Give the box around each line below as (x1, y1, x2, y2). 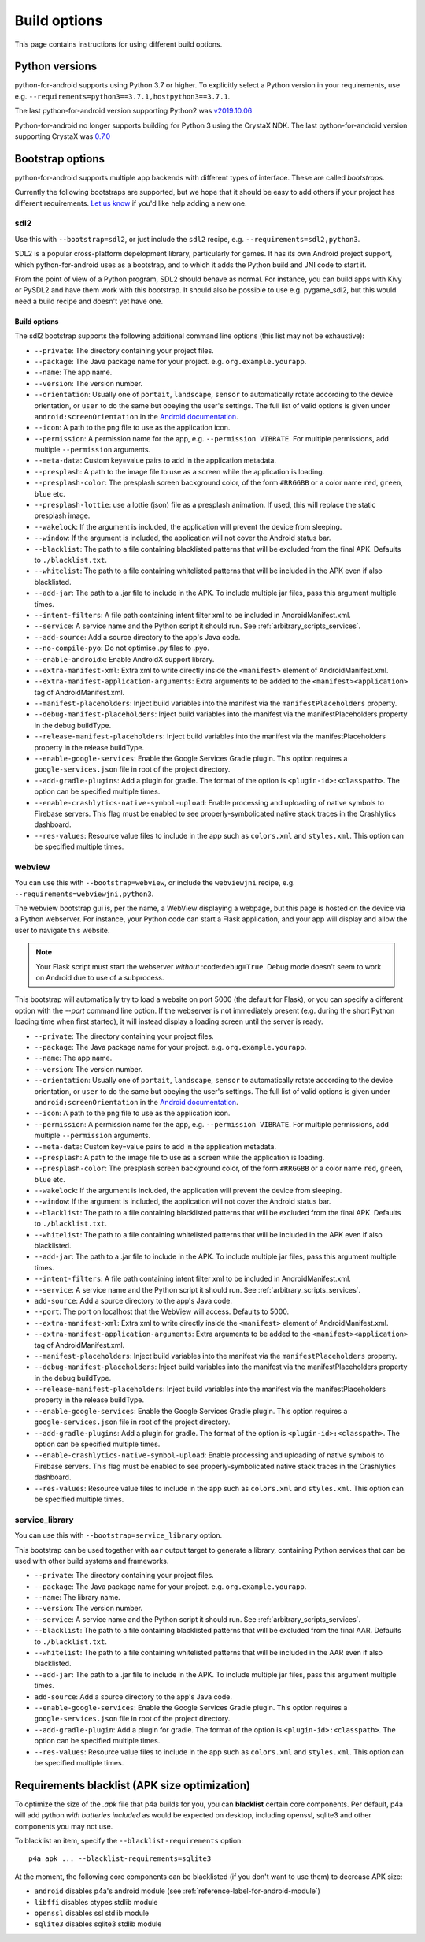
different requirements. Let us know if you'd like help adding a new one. (14, 198, 247, 208)
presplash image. (34, 511, 91, 520)
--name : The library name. (34, 1593, 121, 1602)
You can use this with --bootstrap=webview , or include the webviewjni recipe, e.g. (14, 878, 295, 887)
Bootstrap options (14, 152, 105, 166)
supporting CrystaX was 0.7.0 (14, 132, 111, 141)
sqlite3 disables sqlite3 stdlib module (34, 1919, 162, 1929)
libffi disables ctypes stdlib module (34, 1897, 158, 1907)
